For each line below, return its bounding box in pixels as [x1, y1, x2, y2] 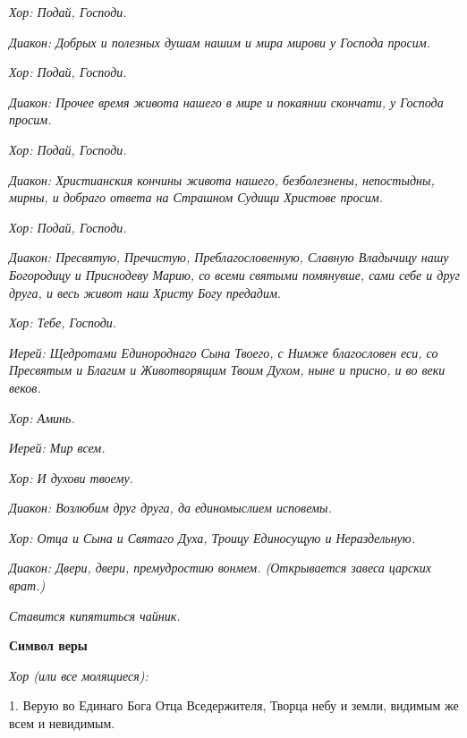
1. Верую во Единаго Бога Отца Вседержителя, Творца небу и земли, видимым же [9, 696, 459, 715]
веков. [9, 377, 41, 396]
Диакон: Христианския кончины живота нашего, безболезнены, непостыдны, [9, 170, 435, 189]
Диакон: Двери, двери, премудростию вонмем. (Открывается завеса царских [9, 558, 431, 577]
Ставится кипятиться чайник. [9, 606, 181, 624]
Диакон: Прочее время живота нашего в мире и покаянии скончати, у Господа [9, 92, 444, 111]
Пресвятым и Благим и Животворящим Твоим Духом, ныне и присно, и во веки [9, 361, 446, 379]
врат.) [9, 576, 46, 595]
